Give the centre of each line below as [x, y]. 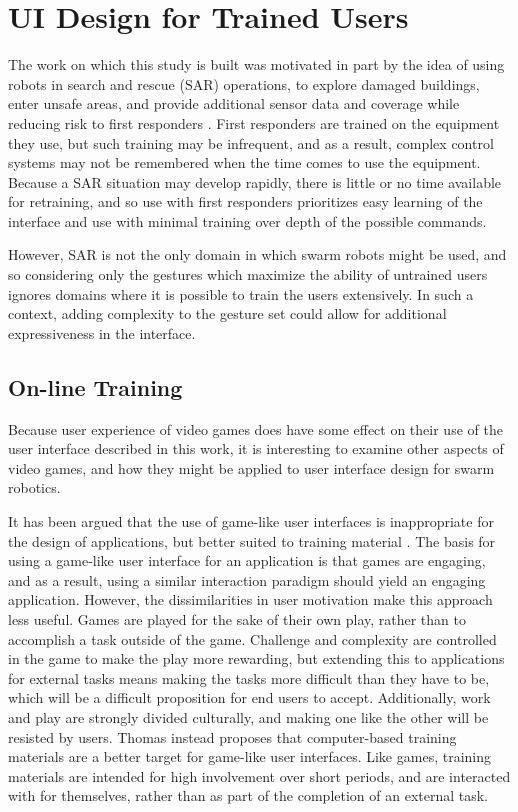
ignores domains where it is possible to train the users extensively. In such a [241, 293]
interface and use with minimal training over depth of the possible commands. [247, 220]
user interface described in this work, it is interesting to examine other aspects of [256, 448]
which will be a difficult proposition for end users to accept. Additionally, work [249, 697]
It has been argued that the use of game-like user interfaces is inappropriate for [251, 521]
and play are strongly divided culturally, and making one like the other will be [248, 716]
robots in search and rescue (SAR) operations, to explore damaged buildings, [244, 83]
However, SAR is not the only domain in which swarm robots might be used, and [257, 254]
